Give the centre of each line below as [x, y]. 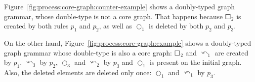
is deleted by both [176, 26]
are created [232, 52]
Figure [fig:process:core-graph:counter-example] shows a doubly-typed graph [120, 6]
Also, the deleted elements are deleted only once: [78, 72]
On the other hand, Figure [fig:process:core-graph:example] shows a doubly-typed [128, 42]
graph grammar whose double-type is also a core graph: [88, 52]
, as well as [116, 26]
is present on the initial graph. [196, 62]
